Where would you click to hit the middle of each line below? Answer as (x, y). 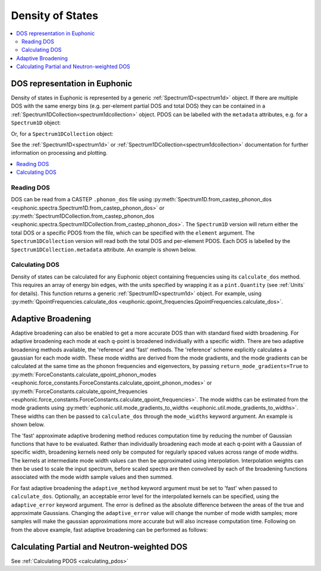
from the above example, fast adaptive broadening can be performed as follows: (109, 529)
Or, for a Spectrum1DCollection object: (62, 133)
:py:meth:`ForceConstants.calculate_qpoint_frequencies (79, 391)
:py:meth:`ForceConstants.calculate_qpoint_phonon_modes (84, 375)
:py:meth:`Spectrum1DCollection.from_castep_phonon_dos (83, 216)
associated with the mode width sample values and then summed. (92, 477)
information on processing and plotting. (59, 153)
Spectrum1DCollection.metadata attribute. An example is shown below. (104, 249)
